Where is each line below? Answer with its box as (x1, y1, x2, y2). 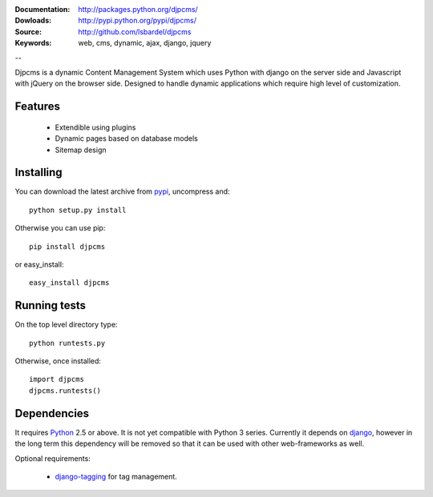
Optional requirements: (14, 453, 91, 463)
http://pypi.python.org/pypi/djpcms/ (78, 16, 196, 26)
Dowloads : (14, 16, 52, 26)
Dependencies (14, 407, 90, 420)
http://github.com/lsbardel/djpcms (78, 26, 192, 36)
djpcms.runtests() (29, 386, 102, 395)
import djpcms (29, 375, 84, 384)
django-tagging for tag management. (55, 471, 178, 481)
